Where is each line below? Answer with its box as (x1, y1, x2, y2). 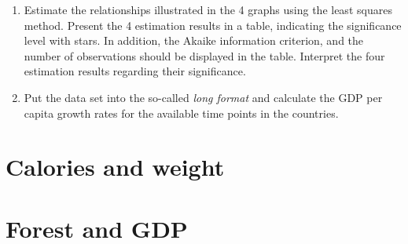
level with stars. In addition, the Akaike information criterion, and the (24, 32, 364, 49)
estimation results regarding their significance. (24, 63, 246, 79)
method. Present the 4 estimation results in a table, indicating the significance (24, 16, 402, 33)
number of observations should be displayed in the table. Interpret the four (24, 47, 385, 64)
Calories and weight (6, 151, 225, 183)
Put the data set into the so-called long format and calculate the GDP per (24, 89, 383, 105)
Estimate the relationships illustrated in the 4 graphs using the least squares (24, 2, 392, 17)
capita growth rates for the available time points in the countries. (24, 104, 339, 121)
